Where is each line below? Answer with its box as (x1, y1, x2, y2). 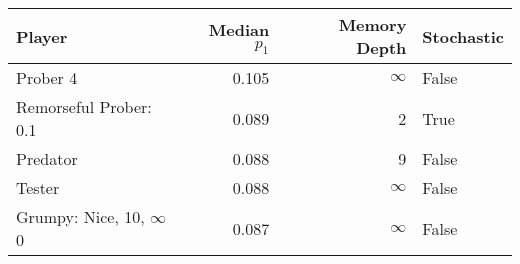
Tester (16, 176, 60, 199)
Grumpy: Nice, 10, (16, 205, 145, 228)
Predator (16, 147, 78, 170)
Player (16, 24, 68, 48)
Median (208, 17, 270, 41)
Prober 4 (16, 66, 78, 89)
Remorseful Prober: (16, 95, 152, 118)
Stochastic (422, 24, 504, 48)
